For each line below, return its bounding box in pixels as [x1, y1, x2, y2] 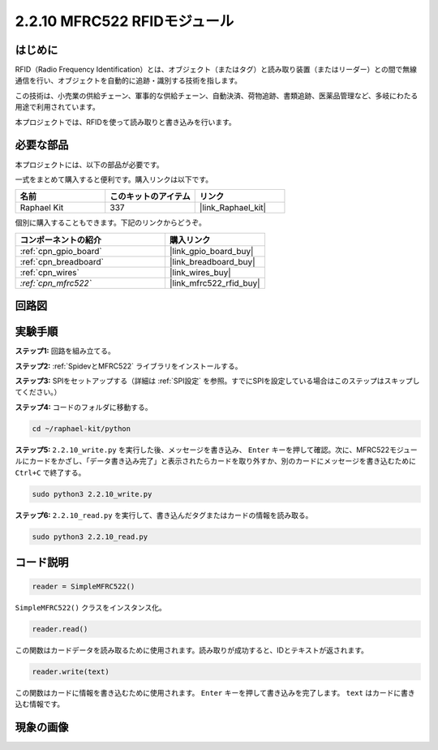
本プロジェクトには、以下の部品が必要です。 [15, 159, 164, 170]
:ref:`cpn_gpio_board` [19, 245, 102, 256]
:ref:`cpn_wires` [19, 266, 80, 278]
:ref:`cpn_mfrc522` [19, 277, 92, 288]
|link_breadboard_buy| [169, 256, 255, 267]
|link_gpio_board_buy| [169, 245, 254, 256]
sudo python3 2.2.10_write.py [32, 489, 152, 498]
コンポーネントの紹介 [19, 234, 101, 245]
